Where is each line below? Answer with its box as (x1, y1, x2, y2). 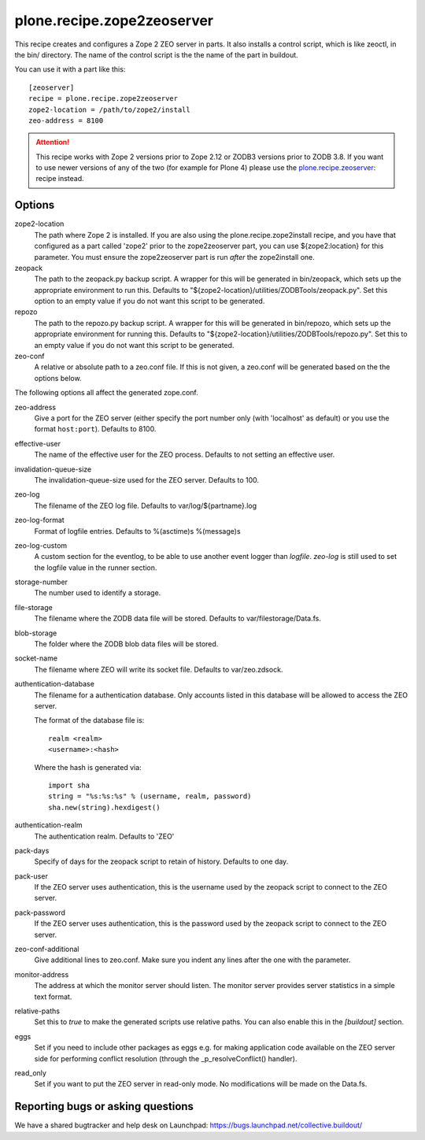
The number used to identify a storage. (34, 588, 161, 598)
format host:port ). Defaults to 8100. (34, 424, 157, 434)
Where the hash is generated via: (34, 762, 142, 772)
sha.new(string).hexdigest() (48, 803, 161, 812)
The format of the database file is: (34, 716, 145, 725)
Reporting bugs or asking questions (14, 1100, 194, 1113)
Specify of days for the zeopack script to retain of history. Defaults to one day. (34, 857, 289, 866)
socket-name (14, 653, 58, 663)
